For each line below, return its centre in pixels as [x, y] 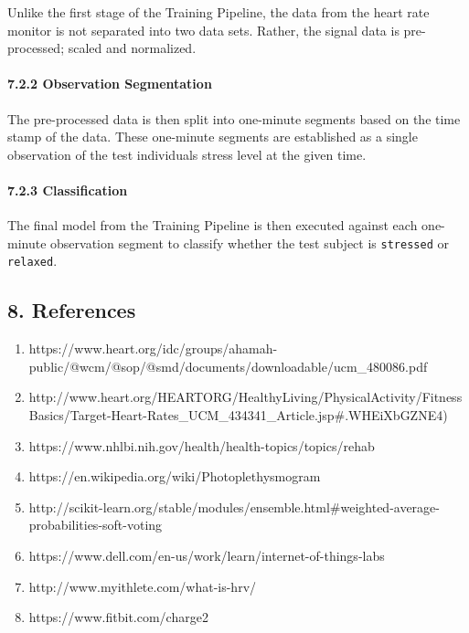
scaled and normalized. [132, 48]
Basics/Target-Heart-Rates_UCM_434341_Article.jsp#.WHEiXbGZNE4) [238, 415]
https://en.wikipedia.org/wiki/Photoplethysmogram [175, 476]
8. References [72, 310]
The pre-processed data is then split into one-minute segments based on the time [234, 118]
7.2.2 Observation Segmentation [110, 84]
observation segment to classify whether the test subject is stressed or [250, 243]
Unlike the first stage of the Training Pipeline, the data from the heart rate [219, 12]
